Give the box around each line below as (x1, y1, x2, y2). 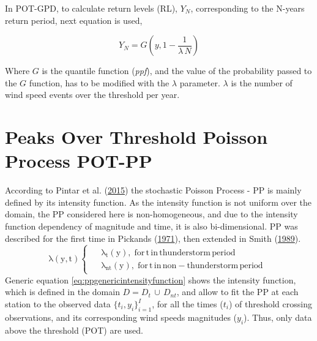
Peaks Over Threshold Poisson (5, 124, 268, 149)
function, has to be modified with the (29, 76, 170, 89)
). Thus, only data (244, 310, 312, 323)
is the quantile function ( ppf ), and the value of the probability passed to (42, 64, 312, 77)
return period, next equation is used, (5, 13, 143, 26)
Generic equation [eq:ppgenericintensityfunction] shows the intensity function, (5, 273, 296, 286)
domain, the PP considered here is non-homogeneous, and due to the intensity (5, 208, 298, 220)
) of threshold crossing (228, 298, 312, 310)
